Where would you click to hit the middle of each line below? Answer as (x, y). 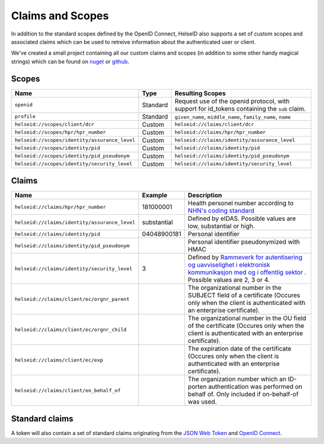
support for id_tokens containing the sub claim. (240, 108)
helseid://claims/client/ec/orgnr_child (71, 329)
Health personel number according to (241, 203)
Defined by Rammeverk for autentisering (245, 257)
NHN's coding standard (221, 211)
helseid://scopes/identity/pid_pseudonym (72, 156)
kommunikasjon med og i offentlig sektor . (247, 273)
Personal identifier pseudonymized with (244, 242)
